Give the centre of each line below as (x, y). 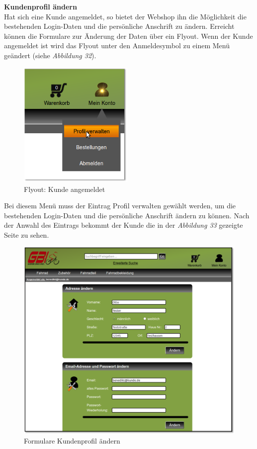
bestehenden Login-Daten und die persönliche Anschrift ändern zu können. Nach (127, 215)
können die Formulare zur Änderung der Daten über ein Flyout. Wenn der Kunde (128, 36)
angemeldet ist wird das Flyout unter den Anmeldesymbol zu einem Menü (117, 45)
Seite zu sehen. (27, 234)
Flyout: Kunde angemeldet (65, 189)
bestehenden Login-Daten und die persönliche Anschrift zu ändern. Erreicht (119, 26)
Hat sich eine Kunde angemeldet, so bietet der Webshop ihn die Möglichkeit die (125, 16)
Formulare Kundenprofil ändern (72, 441)
